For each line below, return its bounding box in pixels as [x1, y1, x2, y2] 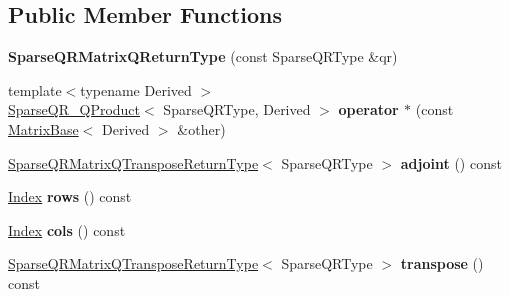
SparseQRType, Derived [163, 99, 311, 120]
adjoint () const [400, 152, 502, 173]
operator [338, 99, 399, 120]
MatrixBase [8, 118, 79, 139]
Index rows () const [8, 186, 132, 207]
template [8, 79, 62, 100]
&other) [177, 118, 226, 139]
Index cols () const [8, 219, 126, 240]
